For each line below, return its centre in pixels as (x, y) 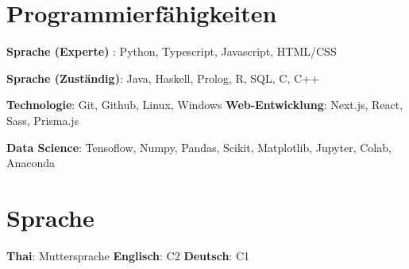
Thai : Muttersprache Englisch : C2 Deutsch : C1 (128, 255)
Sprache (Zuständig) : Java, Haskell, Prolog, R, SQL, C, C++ (163, 78)
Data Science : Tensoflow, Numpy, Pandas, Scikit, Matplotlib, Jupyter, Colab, (199, 147)
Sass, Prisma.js (43, 120)
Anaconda (31, 163)
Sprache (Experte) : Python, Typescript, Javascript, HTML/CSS (172, 51)
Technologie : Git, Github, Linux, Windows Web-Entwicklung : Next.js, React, (205, 105)
